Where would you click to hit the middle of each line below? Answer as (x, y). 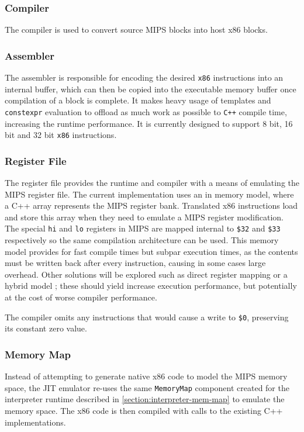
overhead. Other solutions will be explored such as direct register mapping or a (146, 274)
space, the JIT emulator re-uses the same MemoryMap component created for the (147, 387)
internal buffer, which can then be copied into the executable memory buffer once (151, 89)
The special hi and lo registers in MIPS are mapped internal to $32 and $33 (143, 228)
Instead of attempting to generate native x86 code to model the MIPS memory (146, 376)
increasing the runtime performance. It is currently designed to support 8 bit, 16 (149, 123)
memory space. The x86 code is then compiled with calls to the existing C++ (144, 410)
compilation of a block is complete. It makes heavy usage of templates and (138, 100)
